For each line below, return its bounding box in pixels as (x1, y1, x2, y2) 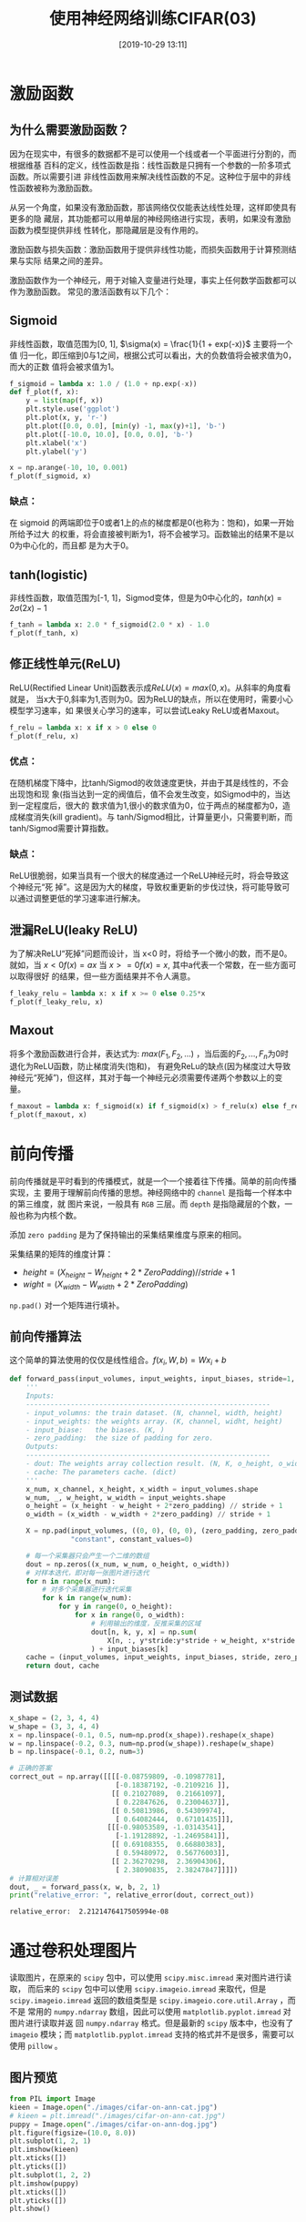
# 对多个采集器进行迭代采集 (42, 1585, 132, 1595)
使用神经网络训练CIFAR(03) (49, 8, 257, 29)
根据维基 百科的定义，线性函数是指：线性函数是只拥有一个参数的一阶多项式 (9, 159, 291, 170)
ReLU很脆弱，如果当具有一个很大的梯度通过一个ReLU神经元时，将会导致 (9, 871, 281, 882)
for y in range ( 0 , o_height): (57, 1602, 173, 1612)
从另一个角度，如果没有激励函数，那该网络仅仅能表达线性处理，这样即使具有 (9, 201, 297, 212)
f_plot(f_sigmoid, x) (9, 472, 92, 481)
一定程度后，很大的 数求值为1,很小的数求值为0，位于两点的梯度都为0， (16, 800, 283, 810)
